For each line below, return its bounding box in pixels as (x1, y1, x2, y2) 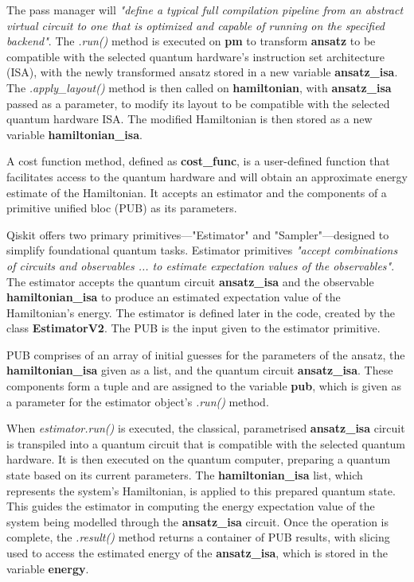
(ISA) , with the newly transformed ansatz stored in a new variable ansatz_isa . (6, 64, 398, 80)
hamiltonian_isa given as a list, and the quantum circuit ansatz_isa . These (6, 362, 393, 378)
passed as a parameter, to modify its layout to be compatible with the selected (6, 95, 390, 111)
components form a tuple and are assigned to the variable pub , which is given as (6, 378, 401, 394)
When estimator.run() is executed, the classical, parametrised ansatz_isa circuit (6, 420, 405, 436)
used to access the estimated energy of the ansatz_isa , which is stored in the (6, 545, 388, 561)
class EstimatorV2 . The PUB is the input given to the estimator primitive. (6, 320, 381, 336)
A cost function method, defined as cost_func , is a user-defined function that (6, 153, 390, 169)
